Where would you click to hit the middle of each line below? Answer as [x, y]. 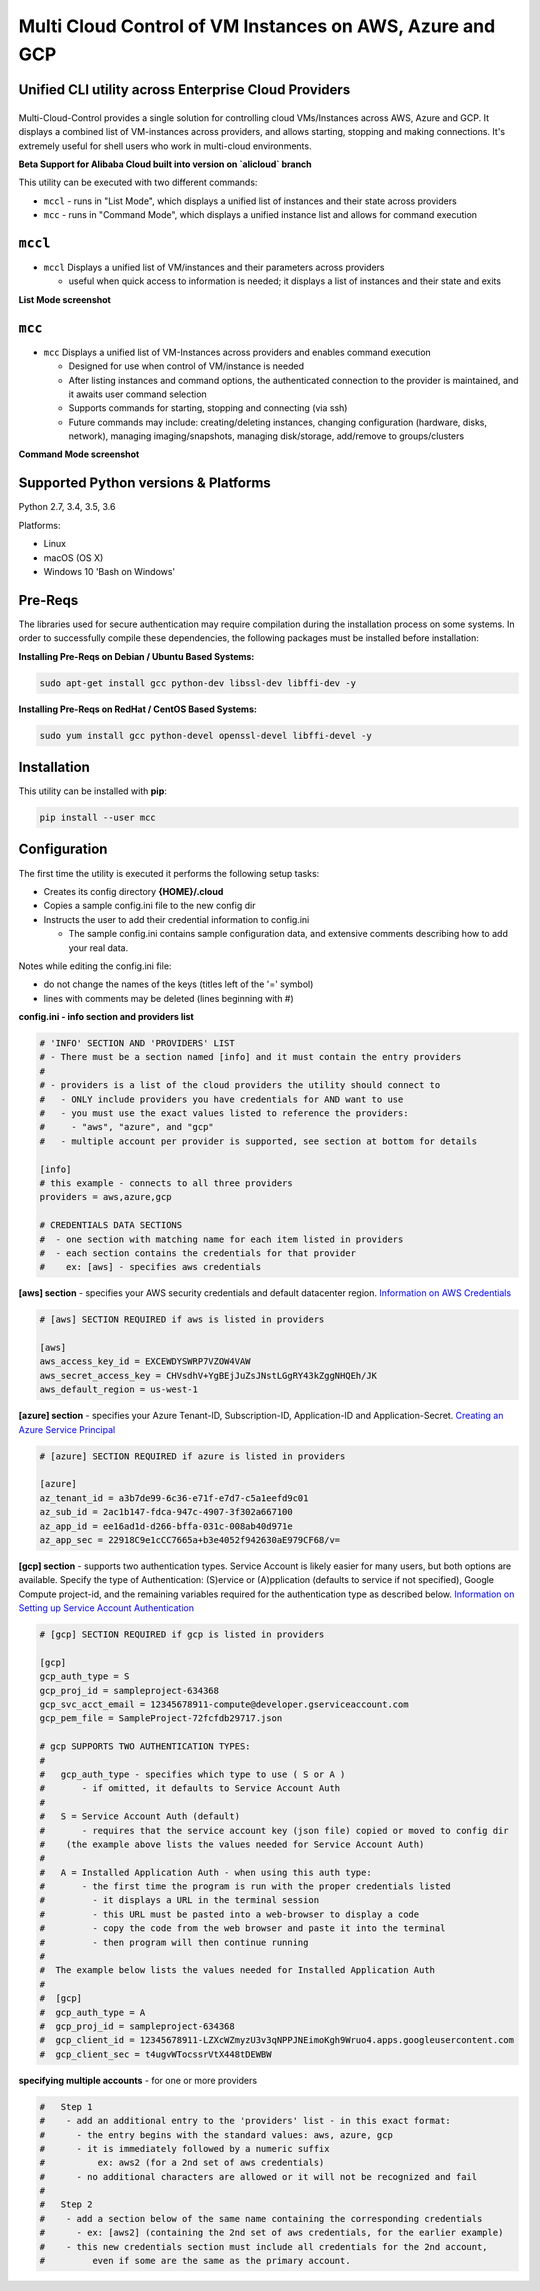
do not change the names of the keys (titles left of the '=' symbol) [178, 984]
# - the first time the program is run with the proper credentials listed [245, 1886]
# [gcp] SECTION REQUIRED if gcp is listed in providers [182, 1634]
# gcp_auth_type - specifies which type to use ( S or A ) [192, 1774]
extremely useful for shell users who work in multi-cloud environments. [165, 146]
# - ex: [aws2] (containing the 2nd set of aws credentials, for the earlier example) [271, 2233]
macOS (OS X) [73, 557]
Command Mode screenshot [79, 454]
